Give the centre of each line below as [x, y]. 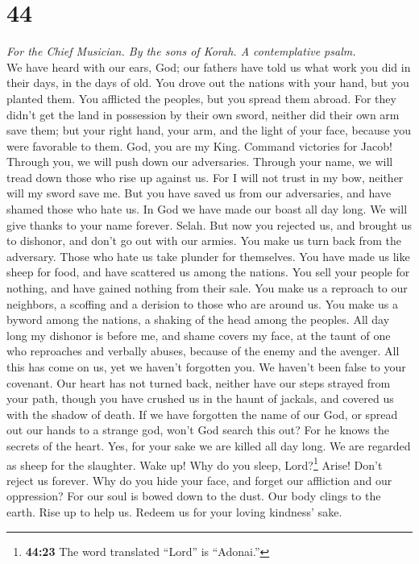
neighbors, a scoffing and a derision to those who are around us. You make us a [202, 303]
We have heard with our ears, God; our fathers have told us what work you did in [209, 66]
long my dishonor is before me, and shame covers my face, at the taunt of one [199, 335]
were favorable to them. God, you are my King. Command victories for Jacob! [199, 145]
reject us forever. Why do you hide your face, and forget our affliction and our [199, 480]
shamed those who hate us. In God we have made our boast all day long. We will [207, 209]
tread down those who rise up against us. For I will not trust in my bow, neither [205, 177]
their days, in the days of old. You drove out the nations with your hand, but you [208, 83]
